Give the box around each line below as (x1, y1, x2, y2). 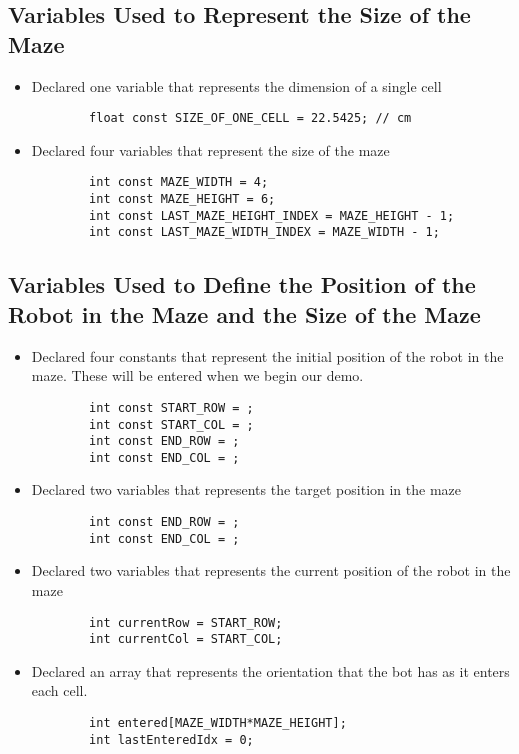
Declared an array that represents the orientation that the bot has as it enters (31, 660, 510, 681)
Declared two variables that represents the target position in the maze (31, 479, 462, 500)
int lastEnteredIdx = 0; (89, 732, 254, 747)
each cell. (31, 680, 88, 701)
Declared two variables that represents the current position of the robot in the (31, 560, 511, 581)
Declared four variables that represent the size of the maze (31, 139, 390, 160)
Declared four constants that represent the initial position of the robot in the (31, 345, 504, 366)
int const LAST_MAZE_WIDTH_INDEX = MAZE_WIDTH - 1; (89, 225, 440, 240)
